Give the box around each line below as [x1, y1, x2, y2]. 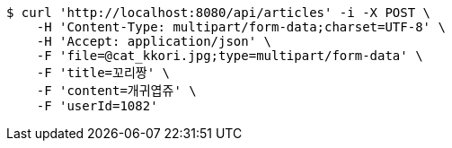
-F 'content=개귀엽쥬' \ [36, 83, 197, 98]
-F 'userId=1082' [36, 99, 158, 113]
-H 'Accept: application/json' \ [36, 34, 272, 48]
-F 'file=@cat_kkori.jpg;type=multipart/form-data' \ [36, 48, 423, 63]
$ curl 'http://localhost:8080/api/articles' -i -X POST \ [6, 5, 431, 20]
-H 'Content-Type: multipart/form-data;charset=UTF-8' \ [36, 20, 446, 34]
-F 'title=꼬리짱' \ [36, 65, 170, 80]
